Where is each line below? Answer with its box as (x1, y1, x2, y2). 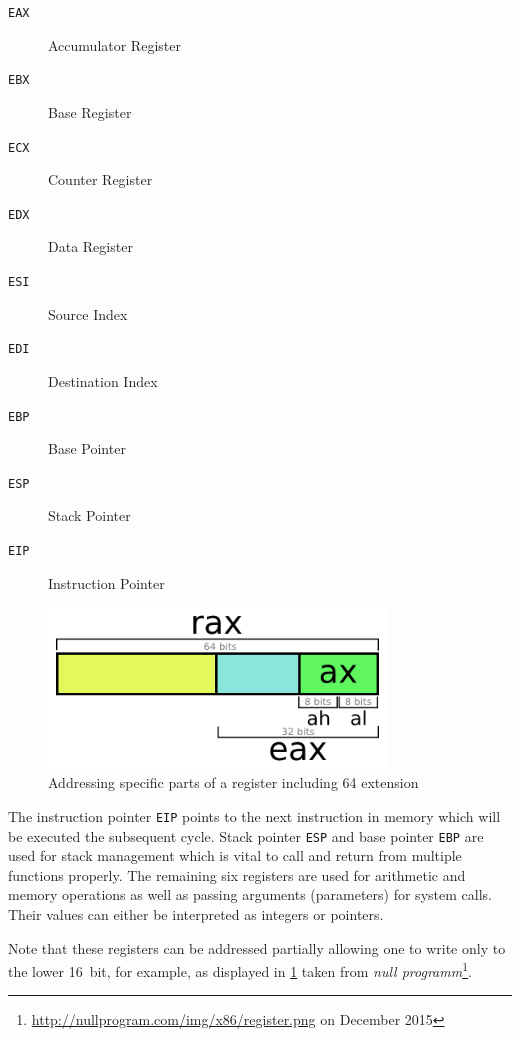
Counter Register (48, 169, 153, 190)
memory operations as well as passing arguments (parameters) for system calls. (8, 884, 492, 905)
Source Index (48, 303, 128, 324)
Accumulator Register (48, 34, 181, 55)
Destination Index (48, 370, 158, 391)
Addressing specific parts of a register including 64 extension (48, 772, 419, 793)
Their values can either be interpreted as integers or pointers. (8, 904, 384, 925)
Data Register (48, 236, 133, 257)
